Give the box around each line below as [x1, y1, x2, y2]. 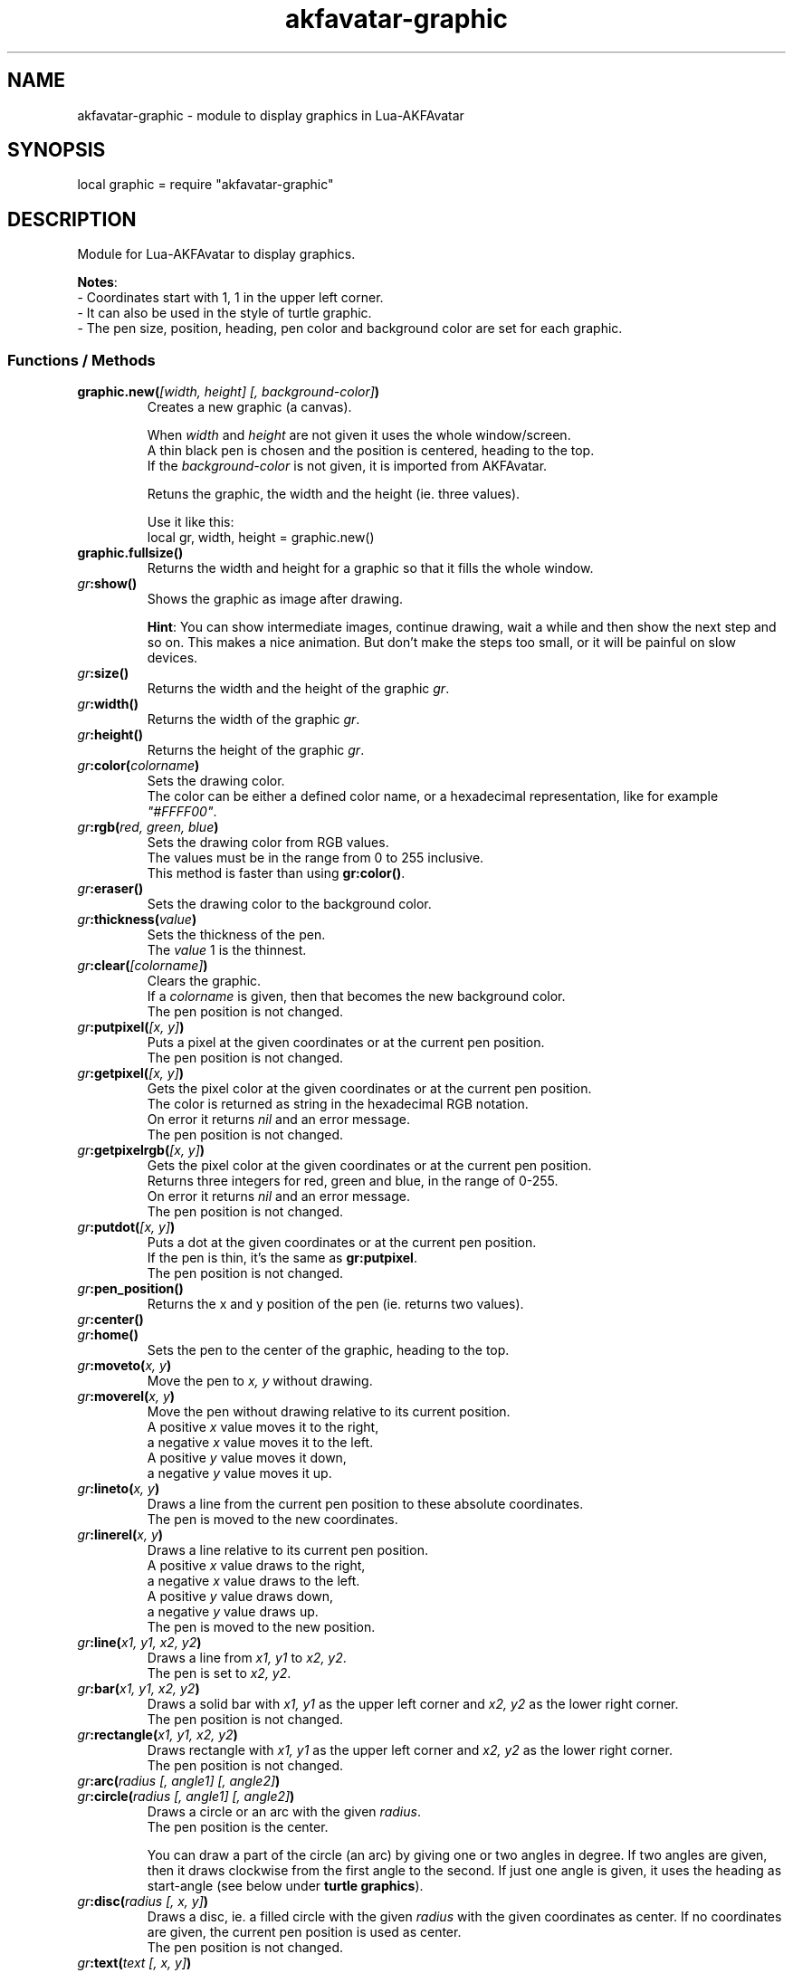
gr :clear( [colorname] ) [77, 958, 208, 974]
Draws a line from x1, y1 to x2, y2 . [147, 1650, 347, 1666]
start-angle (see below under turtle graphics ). [147, 1878, 424, 1894]
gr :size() [77, 665, 129, 681]
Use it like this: [147, 514, 234, 530]
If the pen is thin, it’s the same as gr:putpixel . [147, 1250, 417, 1266]
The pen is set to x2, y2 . [147, 1665, 291, 1682]
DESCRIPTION [7, 207, 137, 231]
